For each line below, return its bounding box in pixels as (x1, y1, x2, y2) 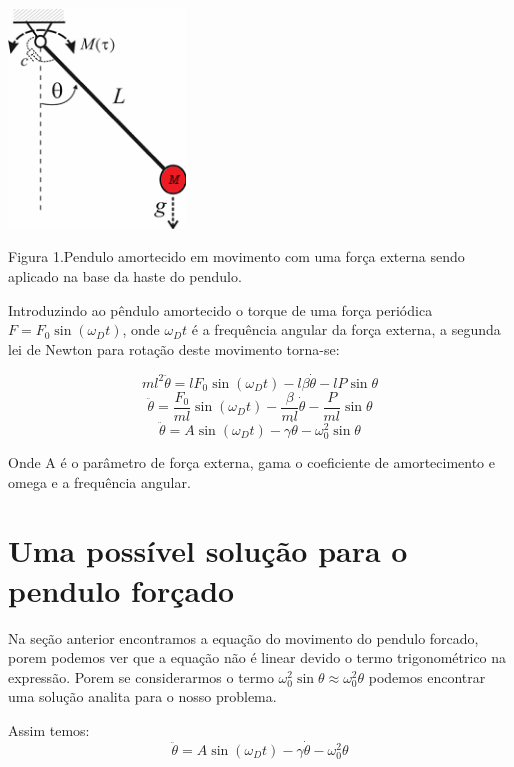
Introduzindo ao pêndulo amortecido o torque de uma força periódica (8, 299, 433, 320)
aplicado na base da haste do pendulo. (8, 265, 242, 286)
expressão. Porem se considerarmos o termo (8, 666, 274, 687)
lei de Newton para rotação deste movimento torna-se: (8, 338, 340, 359)
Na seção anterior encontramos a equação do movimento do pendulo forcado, (8, 627, 479, 648)
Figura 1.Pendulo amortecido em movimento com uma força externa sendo (8, 246, 465, 267)
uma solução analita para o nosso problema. (8, 686, 277, 707)
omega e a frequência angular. (8, 471, 191, 492)
